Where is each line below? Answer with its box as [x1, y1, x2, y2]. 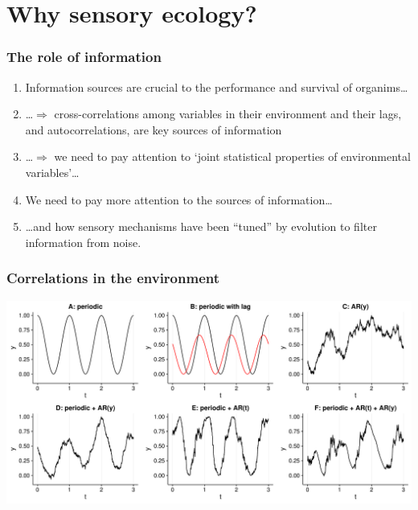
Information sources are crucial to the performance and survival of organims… [25, 78, 408, 95]
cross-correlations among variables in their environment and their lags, [54, 105, 402, 122]
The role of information [6, 47, 162, 67]
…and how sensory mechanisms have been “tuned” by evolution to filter [25, 218, 377, 235]
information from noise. [25, 233, 141, 250]
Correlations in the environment [6, 268, 220, 288]
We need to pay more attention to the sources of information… [25, 191, 333, 208]
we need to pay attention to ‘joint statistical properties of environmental [54, 148, 411, 165]
